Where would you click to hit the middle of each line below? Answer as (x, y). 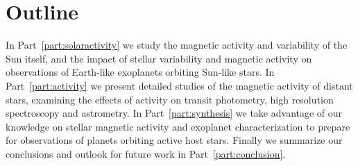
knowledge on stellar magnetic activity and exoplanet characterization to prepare (178, 126)
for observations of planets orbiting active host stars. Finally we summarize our (174, 140)
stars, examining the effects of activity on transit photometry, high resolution (170, 99)
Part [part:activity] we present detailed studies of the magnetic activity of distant (179, 85)
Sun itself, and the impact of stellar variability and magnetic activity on (159, 58)
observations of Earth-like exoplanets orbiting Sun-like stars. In (140, 72)
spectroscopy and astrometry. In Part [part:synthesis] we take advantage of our (174, 113)
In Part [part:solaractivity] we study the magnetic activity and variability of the (177, 45)
